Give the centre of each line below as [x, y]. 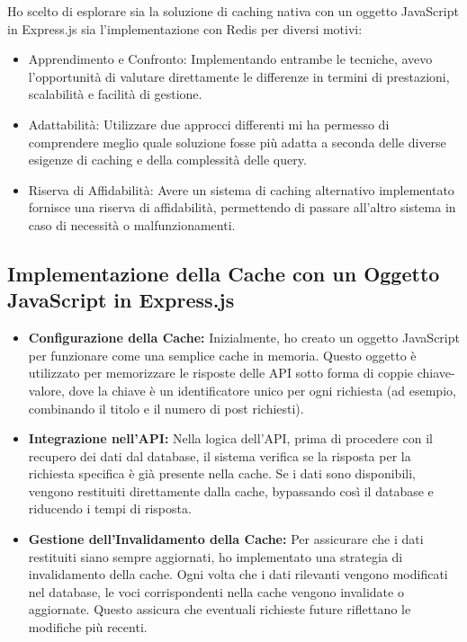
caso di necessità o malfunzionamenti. [132, 224]
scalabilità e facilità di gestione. [115, 94]
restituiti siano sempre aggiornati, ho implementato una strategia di [216, 556]
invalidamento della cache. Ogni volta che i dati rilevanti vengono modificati [238, 574]
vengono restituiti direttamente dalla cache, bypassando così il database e [231, 490]
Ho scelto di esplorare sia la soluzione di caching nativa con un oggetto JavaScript [233, 11]
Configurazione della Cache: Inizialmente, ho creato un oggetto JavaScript [244, 338]
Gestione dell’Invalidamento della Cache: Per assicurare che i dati [226, 539]
